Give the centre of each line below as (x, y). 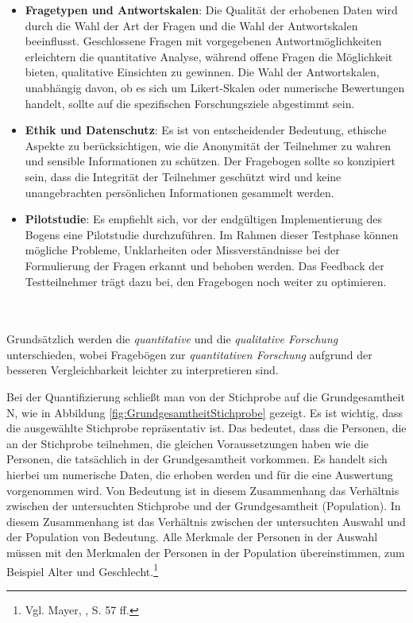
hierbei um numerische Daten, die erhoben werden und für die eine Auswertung (200, 475)
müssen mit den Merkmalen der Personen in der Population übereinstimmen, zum (206, 552)
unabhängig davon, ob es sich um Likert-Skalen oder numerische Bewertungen (215, 87)
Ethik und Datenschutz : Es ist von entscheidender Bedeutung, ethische (206, 130)
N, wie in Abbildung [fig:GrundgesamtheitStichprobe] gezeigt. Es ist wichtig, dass (205, 412)
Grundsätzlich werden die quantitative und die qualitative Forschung (172, 339)
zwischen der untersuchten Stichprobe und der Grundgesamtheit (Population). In (204, 506)
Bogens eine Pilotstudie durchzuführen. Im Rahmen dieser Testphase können (212, 234)
